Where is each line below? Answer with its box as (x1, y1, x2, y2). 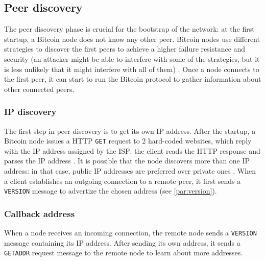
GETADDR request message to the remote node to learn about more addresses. (4, 247, 243, 258)
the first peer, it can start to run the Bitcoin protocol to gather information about (4, 74, 261, 84)
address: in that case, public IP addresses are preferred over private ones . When (4, 165, 256, 176)
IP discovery (4, 105, 57, 118)
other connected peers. (4, 83, 75, 94)
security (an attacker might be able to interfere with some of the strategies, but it (4, 53, 260, 64)
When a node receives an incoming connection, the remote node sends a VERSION (4, 227, 257, 238)
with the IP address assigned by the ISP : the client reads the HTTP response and (4, 145, 260, 156)
